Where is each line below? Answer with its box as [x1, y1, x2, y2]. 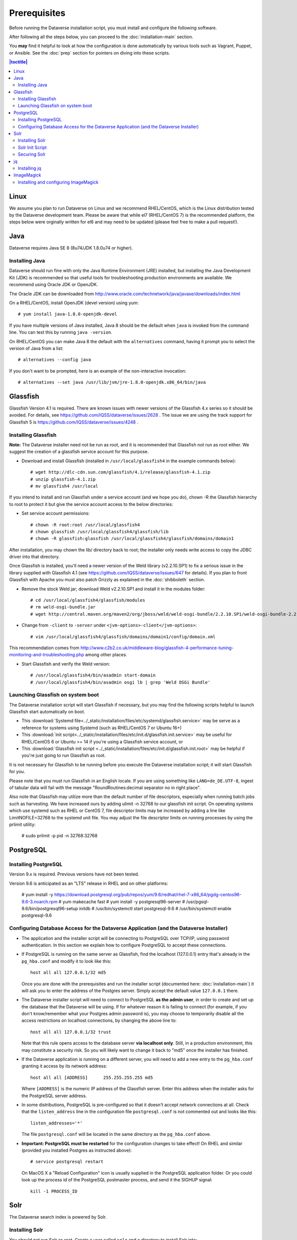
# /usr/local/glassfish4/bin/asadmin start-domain [30, 673, 156, 678]
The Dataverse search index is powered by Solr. [9, 1214, 107, 1220]
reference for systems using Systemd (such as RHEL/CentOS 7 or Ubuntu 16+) [21, 725, 182, 731]
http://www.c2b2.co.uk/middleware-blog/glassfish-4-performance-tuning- [80, 645, 234, 651]
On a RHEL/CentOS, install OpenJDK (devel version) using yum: [9, 300, 139, 306]
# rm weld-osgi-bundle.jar [30, 604, 96, 610]
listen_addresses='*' [30, 1120, 83, 1126]
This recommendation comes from [9, 645, 80, 651]
